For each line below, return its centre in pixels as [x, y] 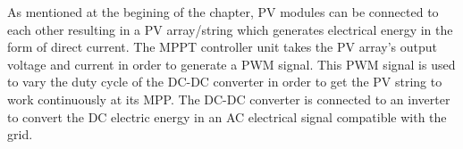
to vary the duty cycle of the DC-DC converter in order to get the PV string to [225, 82]
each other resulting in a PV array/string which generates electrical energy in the [230, 29]
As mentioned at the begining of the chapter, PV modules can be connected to [223, 12]
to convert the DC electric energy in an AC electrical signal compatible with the [227, 116]
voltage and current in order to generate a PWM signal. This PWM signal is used [231, 64]
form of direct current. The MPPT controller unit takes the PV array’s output [222, 47]
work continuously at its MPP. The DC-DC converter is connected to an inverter [229, 99]
